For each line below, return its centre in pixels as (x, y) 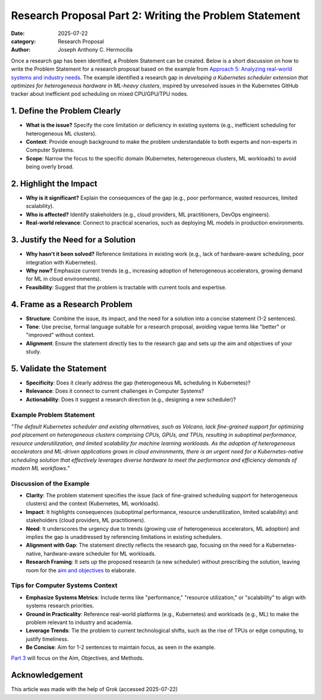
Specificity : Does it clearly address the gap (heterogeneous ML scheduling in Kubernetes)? (138, 383)
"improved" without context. (60, 335)
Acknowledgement (47, 675)
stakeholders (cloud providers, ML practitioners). (86, 521)
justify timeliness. (47, 639)
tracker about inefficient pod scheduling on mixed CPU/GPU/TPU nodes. (100, 94)
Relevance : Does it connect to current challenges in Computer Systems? (115, 391)
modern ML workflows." (40, 468)
